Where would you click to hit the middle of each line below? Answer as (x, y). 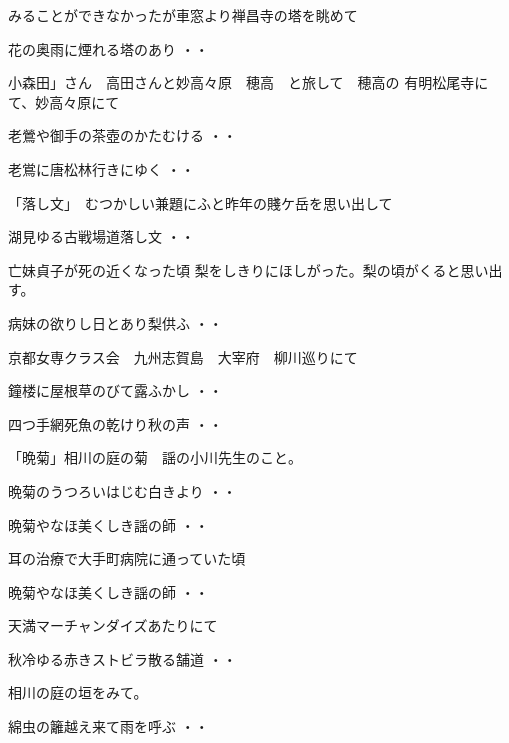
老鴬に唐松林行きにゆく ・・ (101, 168)
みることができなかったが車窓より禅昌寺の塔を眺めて (183, 15)
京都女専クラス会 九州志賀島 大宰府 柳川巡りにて (183, 356)
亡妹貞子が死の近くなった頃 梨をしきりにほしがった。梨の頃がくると (234, 269)
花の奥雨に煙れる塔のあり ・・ (108, 48)
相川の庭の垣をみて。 (78, 692)
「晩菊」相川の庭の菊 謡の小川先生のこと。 (155, 457)
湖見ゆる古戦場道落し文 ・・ (101, 236)
